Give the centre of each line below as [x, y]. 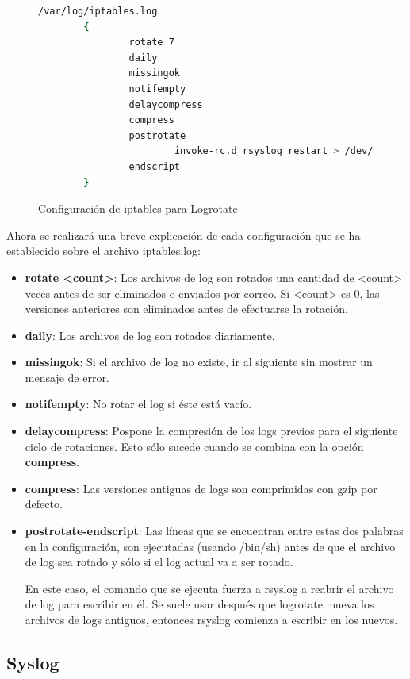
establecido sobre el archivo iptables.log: [103, 251]
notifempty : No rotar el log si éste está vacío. [138, 404]
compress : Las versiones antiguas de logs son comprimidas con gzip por [201, 488]
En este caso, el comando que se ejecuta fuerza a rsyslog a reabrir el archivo [209, 588]
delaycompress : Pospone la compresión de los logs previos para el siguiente [211, 431]
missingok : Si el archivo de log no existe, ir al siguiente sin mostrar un [199, 362]
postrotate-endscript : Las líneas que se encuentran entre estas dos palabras [214, 531]
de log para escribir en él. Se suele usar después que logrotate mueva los [199, 604]
